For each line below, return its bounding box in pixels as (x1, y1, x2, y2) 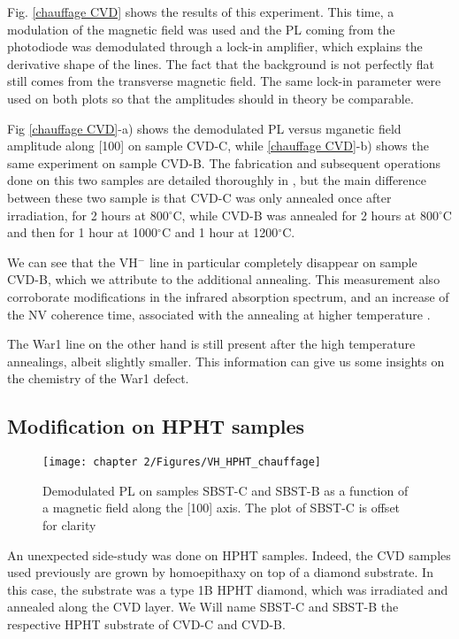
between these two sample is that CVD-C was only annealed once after (7, 188, 392, 206)
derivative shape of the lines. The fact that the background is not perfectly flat (7, 54, 434, 73)
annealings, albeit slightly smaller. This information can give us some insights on (7, 351, 445, 370)
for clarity (42, 515, 96, 534)
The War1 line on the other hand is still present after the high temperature (7, 335, 416, 353)
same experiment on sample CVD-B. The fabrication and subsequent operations (7, 153, 441, 172)
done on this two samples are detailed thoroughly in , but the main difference (7, 171, 427, 189)
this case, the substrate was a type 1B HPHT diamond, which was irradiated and (7, 580, 448, 598)
